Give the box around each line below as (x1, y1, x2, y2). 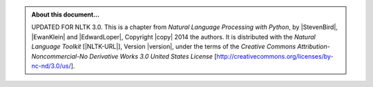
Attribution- (297, 42, 331, 51)
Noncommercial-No (31, 52, 88, 60)
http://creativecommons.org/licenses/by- (216, 52, 334, 60)
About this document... (31, 10, 100, 19)
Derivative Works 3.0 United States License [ (88, 52, 217, 60)
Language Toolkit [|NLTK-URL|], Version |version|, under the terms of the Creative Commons (31, 42, 296, 51)
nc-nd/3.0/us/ (31, 61, 72, 70)
